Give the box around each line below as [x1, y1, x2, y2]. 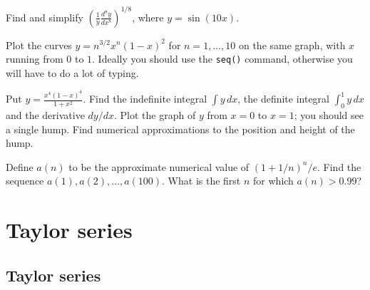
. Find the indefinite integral [83, 91, 207, 106]
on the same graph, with [238, 37, 346, 52]
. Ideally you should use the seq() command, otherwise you [92, 51, 353, 66]
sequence [6, 173, 44, 188]
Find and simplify [6, 9, 83, 24]
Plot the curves [6, 37, 72, 52]
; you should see [294, 108, 364, 123]
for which [253, 173, 294, 188]
